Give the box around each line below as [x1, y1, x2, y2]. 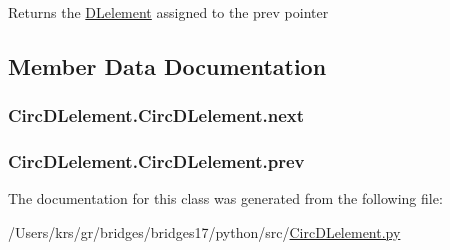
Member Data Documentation [8, 50, 327, 81]
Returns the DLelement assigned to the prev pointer [8, 2, 329, 22]
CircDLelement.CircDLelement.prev [8, 149, 305, 174]
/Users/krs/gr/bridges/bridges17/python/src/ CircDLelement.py [8, 222, 401, 243]
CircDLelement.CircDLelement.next [8, 103, 305, 128]
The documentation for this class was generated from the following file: [8, 188, 443, 209]
